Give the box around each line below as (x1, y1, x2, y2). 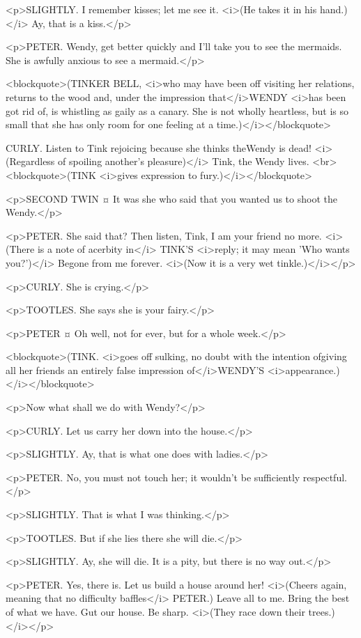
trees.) (308, 605, 335, 618)
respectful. (302, 469, 347, 484)
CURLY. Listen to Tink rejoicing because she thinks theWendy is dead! (6, 140, 312, 155)
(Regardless (6, 154, 55, 169)
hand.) (319, 2, 348, 16)
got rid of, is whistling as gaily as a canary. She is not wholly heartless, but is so (6, 103, 348, 118)
